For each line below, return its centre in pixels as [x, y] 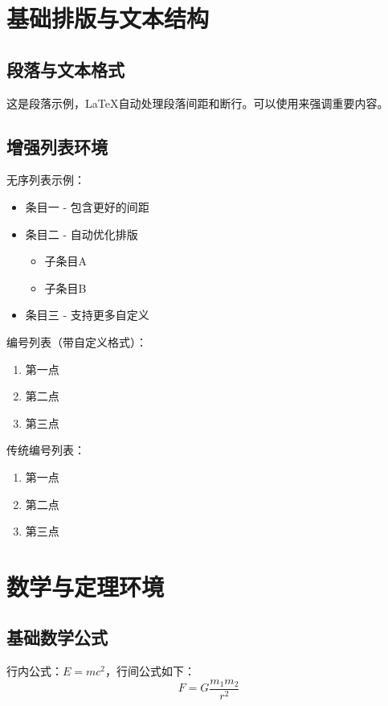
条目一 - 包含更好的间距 [87, 206]
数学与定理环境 [86, 586]
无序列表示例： [46, 180]
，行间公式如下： [151, 671]
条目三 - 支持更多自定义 [87, 315]
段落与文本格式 [65, 69]
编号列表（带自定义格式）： [77, 341]
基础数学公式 [57, 637]
